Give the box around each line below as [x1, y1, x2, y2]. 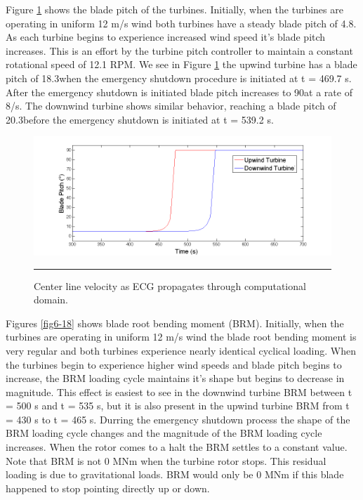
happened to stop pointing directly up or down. [6, 480, 210, 495]
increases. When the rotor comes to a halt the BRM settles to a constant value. [6, 440, 348, 454]
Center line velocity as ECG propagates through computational [34, 278, 306, 293]
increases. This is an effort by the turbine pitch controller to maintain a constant [6, 43, 353, 58]
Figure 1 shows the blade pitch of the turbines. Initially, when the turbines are [6, 2, 343, 16]
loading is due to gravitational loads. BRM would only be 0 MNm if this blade [6, 467, 344, 482]
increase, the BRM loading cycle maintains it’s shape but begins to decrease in [6, 371, 345, 386]
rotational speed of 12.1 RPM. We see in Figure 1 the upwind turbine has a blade [6, 57, 357, 72]
